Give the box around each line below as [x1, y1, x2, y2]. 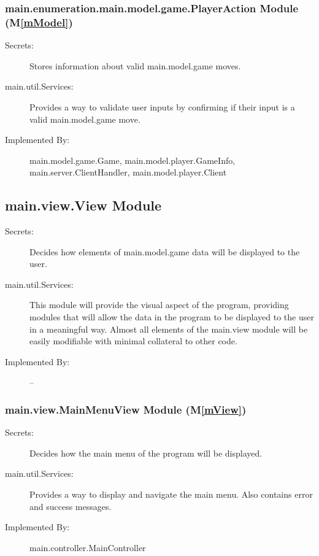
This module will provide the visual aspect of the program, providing [29, 298, 289, 311]
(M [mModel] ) [5, 14, 73, 29]
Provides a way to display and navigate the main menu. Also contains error [29, 488, 313, 501]
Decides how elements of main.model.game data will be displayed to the [29, 245, 300, 258]
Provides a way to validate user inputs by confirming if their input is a [29, 100, 295, 113]
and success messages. [29, 500, 112, 512]
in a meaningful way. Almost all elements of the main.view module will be [29, 322, 308, 335]
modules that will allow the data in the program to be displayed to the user [29, 311, 314, 323]
